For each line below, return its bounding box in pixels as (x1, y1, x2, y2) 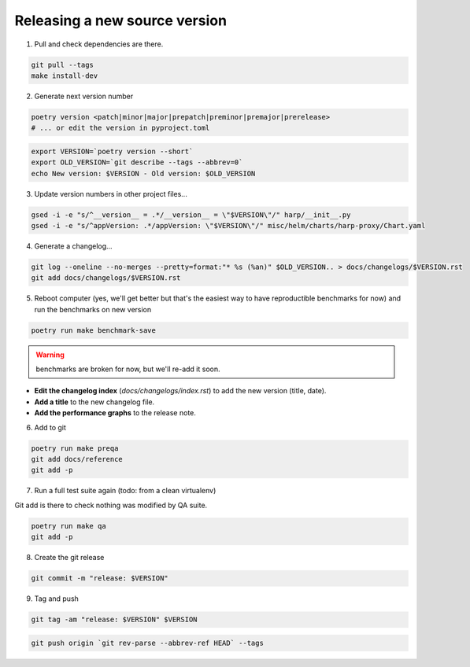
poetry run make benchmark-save (31, 326, 157, 334)
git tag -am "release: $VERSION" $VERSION (31, 615, 198, 625)
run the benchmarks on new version (34, 304, 152, 314)
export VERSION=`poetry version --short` (31, 146, 194, 156)
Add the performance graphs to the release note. (34, 408, 197, 418)
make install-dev (31, 71, 98, 80)
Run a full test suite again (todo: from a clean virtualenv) (34, 486, 216, 496)
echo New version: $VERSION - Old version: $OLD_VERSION (31, 169, 256, 178)
